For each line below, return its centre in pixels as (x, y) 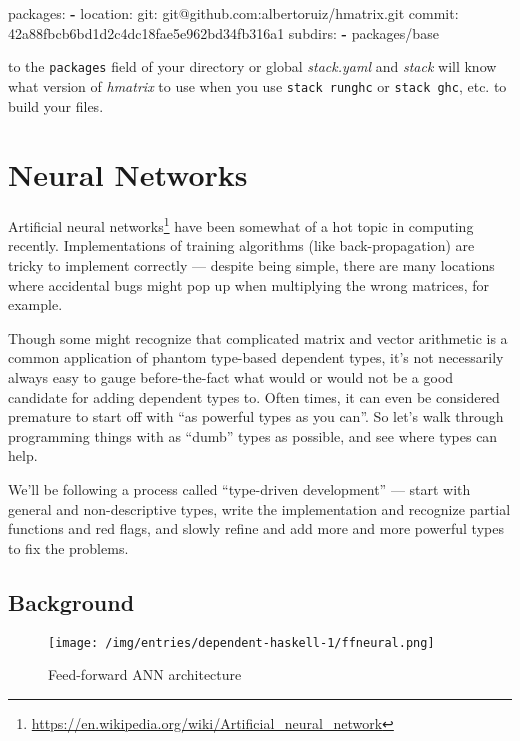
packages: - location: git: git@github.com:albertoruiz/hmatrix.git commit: (233, 13)
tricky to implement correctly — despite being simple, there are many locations (251, 265)
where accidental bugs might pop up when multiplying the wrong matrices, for (248, 284)
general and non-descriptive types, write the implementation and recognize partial (259, 508)
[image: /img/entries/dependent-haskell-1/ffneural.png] (241, 642)
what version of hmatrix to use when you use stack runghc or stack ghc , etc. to (257, 85)
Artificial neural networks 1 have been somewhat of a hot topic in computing (241, 224)
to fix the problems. (68, 547)
